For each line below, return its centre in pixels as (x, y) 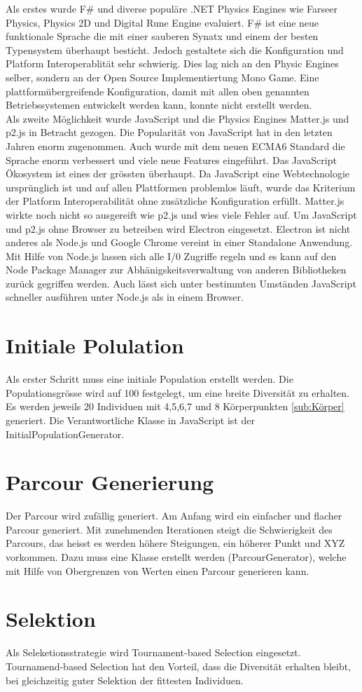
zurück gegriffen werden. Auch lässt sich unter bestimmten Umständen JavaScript (181, 283)
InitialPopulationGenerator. (65, 434)
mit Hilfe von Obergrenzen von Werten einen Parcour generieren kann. (158, 570)
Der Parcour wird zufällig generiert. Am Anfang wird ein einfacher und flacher (174, 516)
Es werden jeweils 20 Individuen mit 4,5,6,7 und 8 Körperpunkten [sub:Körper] (175, 406)
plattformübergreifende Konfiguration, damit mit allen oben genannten (158, 91)
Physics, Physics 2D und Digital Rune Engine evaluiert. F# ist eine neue (162, 22)
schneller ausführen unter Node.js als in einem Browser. (125, 297)
